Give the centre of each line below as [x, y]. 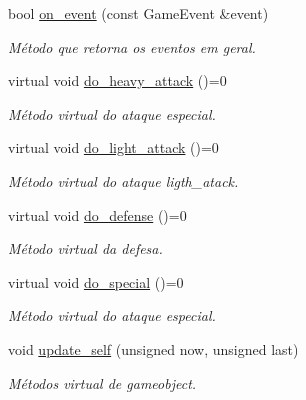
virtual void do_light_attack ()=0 [113, 147]
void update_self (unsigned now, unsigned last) [153, 348]
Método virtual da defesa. [85, 248]
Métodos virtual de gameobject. [102, 382]
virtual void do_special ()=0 [96, 281]
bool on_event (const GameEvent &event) [138, 13]
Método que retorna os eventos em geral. [132, 46]
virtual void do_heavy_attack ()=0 [117, 80]
